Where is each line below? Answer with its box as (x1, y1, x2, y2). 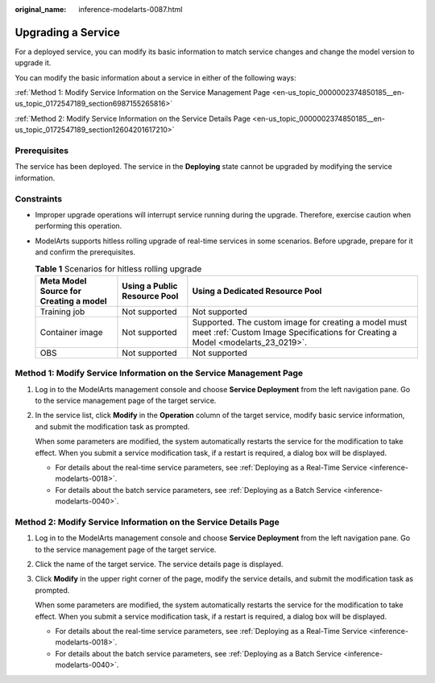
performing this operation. (35, 221, 122, 231)
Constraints (14, 193, 63, 205)
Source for (39, 285, 82, 296)
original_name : (14, 5, 67, 14)
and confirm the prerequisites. (35, 247, 136, 257)
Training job (39, 306, 85, 317)
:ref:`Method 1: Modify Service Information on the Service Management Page (14, 88, 271, 97)
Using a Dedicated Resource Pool (192, 285, 322, 296)
